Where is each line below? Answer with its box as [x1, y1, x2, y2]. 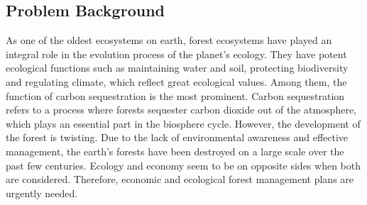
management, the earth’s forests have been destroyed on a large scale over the [6, 143, 344, 158]
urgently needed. [6, 185, 78, 200]
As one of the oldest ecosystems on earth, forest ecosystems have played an [6, 33, 332, 48]
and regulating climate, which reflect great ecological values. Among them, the [6, 74, 347, 89]
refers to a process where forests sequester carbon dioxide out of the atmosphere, [6, 102, 356, 117]
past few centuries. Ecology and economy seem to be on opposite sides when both [6, 157, 361, 172]
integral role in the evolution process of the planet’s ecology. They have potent [6, 46, 347, 61]
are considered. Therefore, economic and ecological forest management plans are [6, 172, 354, 187]
